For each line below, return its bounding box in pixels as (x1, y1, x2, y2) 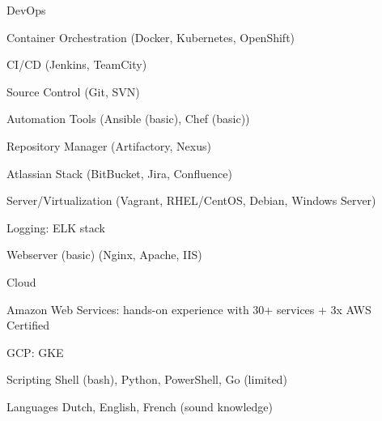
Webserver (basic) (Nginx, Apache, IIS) (6, 246, 202, 263)
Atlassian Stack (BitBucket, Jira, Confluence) (6, 164, 232, 181)
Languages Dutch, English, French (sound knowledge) (6, 398, 273, 415)
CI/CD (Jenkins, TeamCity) (6, 56, 147, 73)
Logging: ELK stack (6, 219, 105, 236)
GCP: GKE (6, 343, 64, 360)
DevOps (6, 2, 46, 18)
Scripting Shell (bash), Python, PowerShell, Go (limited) (6, 371, 287, 388)
